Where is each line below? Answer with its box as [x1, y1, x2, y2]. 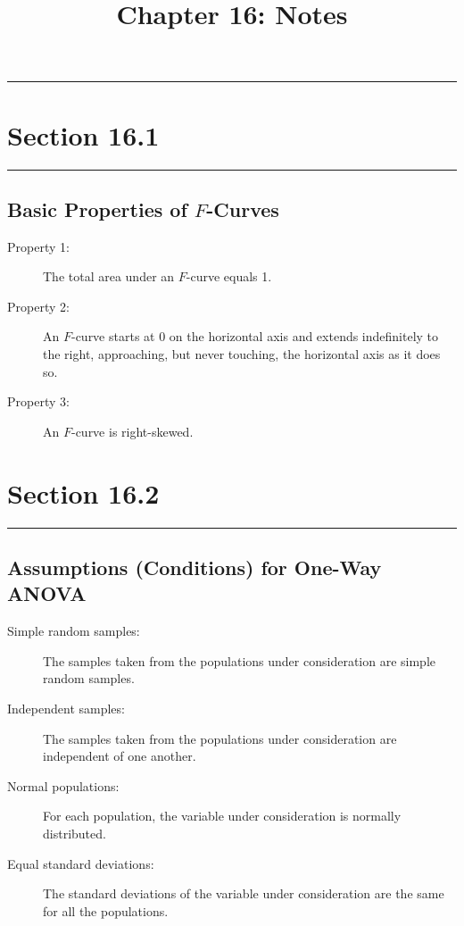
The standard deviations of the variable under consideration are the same [43, 884, 444, 903]
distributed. [43, 823, 106, 842]
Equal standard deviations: [7, 854, 154, 872]
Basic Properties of [7, 195, 187, 222]
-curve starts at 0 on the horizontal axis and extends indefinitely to [70, 327, 439, 346]
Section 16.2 [7, 474, 160, 511]
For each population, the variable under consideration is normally [43, 806, 402, 825]
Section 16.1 [7, 116, 160, 153]
